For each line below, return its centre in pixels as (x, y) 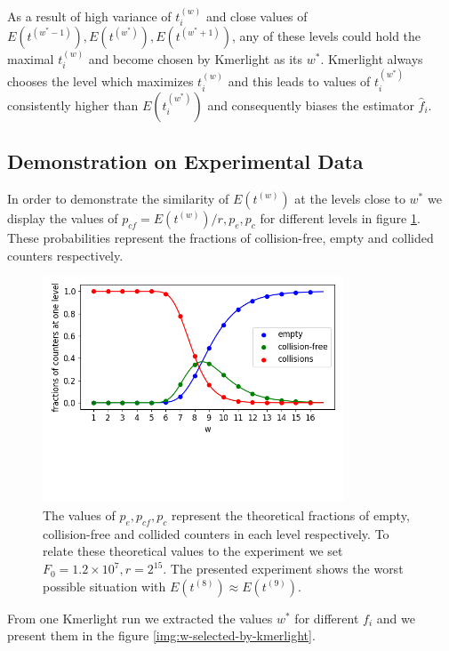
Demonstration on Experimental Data (185, 161)
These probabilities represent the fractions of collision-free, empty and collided (220, 237)
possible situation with (104, 586)
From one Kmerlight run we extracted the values (140, 618)
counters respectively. (65, 255)
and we (396, 618)
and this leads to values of (299, 81)
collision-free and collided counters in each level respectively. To (216, 533)
